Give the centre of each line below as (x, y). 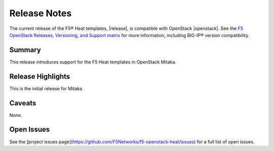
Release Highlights (40, 76)
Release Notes (41, 13)
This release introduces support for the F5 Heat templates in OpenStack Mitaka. (93, 62)
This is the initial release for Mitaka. (46, 88)
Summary (25, 50)
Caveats (23, 103)
